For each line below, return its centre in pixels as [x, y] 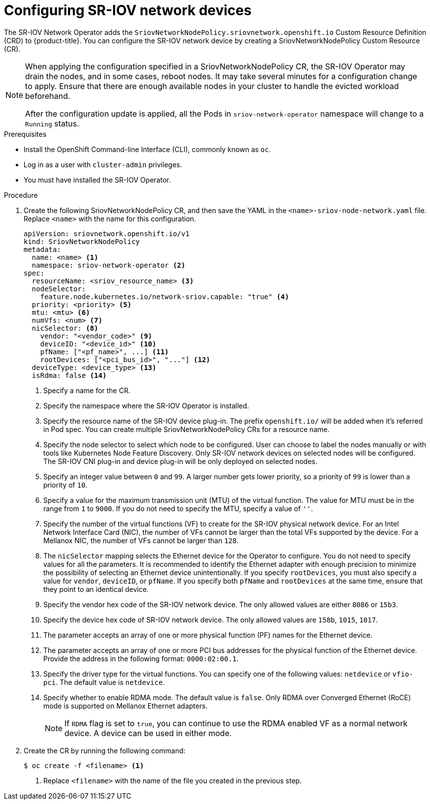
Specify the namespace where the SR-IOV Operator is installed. [146, 405]
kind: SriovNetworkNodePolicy [82, 241]
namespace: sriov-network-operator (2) [108, 265]
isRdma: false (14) [69, 375]
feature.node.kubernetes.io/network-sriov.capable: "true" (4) [165, 296]
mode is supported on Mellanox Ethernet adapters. [125, 706]
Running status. [52, 123]
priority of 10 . [65, 485]
